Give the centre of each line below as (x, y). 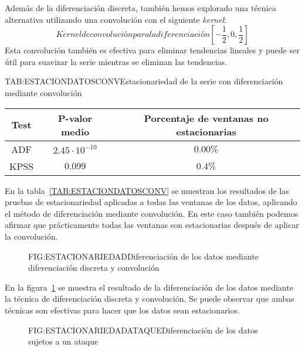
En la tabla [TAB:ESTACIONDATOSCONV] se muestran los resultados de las (147, 190)
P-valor (75, 118)
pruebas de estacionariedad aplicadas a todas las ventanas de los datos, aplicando (151, 202)
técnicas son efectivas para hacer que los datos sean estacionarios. (122, 310)
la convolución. (31, 236)
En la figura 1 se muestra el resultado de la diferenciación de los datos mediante (149, 287)
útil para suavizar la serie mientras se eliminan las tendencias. (116, 61)
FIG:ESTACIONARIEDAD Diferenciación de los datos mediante (143, 256)
